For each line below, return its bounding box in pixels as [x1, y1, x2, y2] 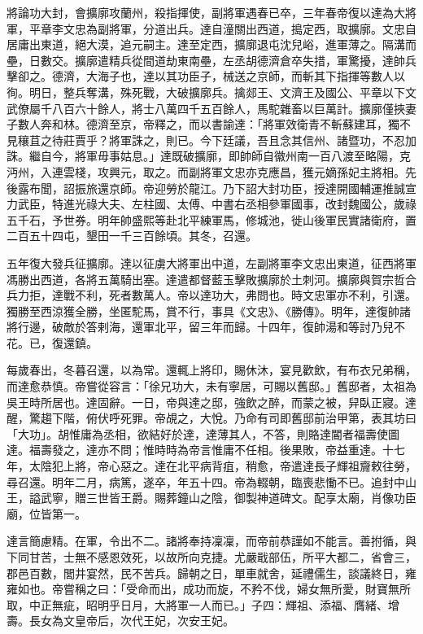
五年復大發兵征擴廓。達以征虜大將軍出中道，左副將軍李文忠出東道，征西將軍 [7, 254, 416, 271]
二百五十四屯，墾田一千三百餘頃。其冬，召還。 [7, 227, 257, 244]
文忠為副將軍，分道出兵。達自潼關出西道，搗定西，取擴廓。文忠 [63, 20, 405, 37]
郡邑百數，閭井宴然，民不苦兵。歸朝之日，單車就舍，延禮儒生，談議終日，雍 [7, 564, 416, 581]
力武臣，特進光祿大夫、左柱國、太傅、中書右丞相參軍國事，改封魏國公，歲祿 [7, 195, 416, 212]
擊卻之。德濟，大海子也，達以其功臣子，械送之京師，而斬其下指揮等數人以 [7, 68, 405, 85]
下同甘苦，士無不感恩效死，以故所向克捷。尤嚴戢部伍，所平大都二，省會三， [7, 549, 416, 565]
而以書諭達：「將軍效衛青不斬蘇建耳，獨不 [188, 116, 411, 133]
